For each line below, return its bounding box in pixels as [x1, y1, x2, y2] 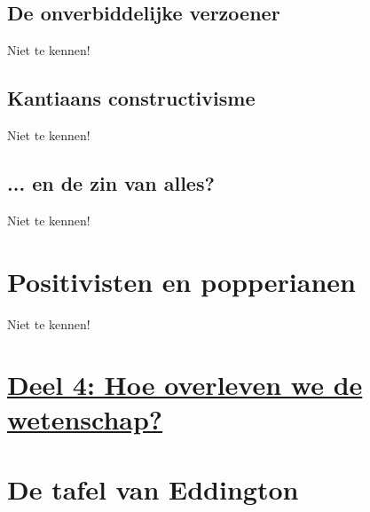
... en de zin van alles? [7, 169, 215, 196]
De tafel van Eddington [7, 470, 299, 507]
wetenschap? [7, 401, 163, 437]
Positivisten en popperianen [7, 263, 356, 299]
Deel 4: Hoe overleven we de [7, 366, 363, 403]
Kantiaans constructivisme [7, 84, 256, 112]
